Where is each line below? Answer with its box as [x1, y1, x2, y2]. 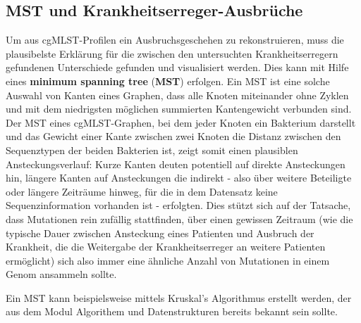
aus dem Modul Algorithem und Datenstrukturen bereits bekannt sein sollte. [6, 304, 338, 319]
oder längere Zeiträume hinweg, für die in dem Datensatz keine [6, 184, 278, 198]
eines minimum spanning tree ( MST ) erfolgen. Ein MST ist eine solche [6, 73, 330, 88]
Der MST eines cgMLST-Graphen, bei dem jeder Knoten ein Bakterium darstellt [6, 115, 356, 129]
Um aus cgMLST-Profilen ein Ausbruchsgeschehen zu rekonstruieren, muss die [6, 32, 344, 47]
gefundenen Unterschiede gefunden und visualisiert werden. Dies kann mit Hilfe [6, 60, 349, 75]
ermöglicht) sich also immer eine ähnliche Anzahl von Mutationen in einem [6, 253, 330, 267]
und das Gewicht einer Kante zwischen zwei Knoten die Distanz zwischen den [6, 129, 341, 144]
